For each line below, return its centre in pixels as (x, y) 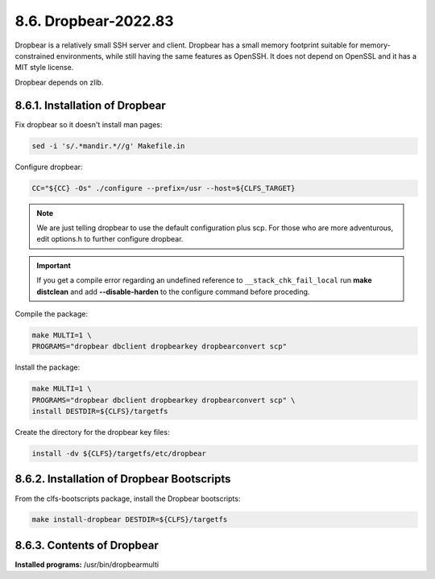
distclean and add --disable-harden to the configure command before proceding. (173, 292)
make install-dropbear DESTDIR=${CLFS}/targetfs (130, 520)
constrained (35, 56)
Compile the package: (52, 313)
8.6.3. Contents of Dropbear (87, 545)
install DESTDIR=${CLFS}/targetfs (100, 412)
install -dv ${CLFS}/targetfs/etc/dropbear (119, 454)
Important (54, 265)
